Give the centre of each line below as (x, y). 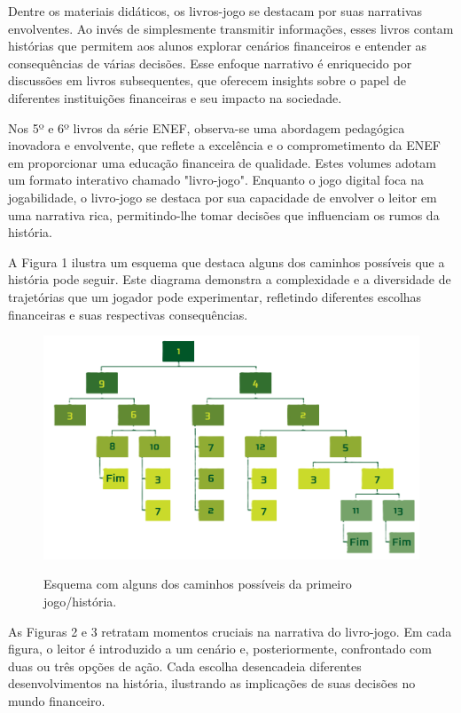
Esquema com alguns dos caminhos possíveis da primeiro (198, 584)
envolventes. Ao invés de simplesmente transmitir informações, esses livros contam (231, 28)
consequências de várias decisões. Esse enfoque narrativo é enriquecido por (210, 63)
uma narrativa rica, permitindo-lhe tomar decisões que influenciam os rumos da (224, 214)
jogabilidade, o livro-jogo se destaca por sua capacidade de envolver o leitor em (223, 197)
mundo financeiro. (57, 700)
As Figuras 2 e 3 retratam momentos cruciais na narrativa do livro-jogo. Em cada (230, 631)
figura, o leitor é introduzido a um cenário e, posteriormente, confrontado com (220, 649)
